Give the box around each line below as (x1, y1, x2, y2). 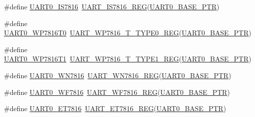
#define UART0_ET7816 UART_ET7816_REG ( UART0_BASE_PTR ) (4, 103, 226, 114)
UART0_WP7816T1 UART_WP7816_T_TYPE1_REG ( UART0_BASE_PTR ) (4, 54, 252, 64)
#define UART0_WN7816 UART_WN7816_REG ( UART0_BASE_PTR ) (4, 70, 231, 80)
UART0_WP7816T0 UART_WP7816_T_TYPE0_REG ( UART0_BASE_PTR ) (4, 28, 252, 38)
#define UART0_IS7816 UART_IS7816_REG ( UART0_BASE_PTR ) (4, 1, 220, 11)
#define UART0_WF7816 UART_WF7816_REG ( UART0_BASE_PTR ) (4, 87, 230, 97)
